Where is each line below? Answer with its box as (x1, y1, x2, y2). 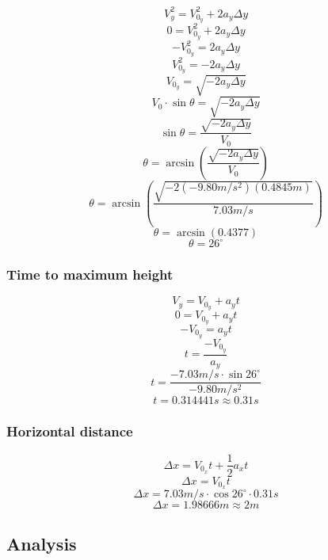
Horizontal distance (6, 421, 133, 441)
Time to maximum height (6, 265, 174, 284)
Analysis (6, 531, 77, 555)
